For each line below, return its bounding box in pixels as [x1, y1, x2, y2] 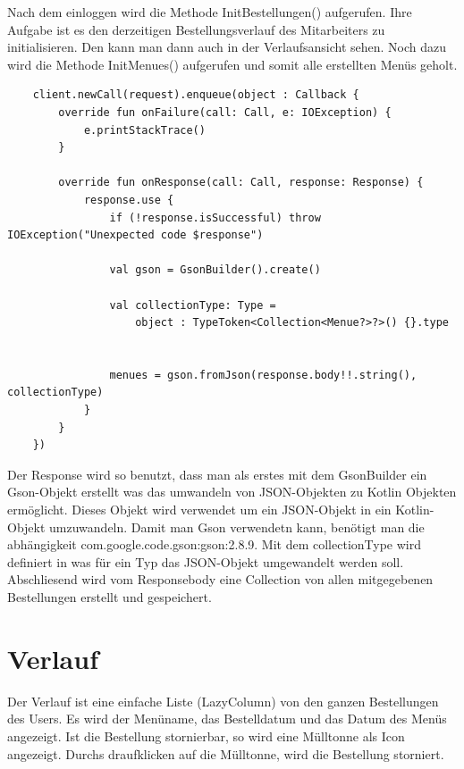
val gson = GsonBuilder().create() [109, 263, 321, 277]
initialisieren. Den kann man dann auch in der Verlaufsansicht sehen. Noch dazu [7, 38, 447, 56]
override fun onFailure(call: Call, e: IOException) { [58, 105, 392, 119]
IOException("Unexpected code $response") [7, 229, 264, 242]
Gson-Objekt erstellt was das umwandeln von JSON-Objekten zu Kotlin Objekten [7, 482, 457, 501]
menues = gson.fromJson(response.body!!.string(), [109, 368, 418, 381]
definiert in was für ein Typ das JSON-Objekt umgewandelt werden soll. [7, 552, 404, 571]
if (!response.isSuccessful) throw [109, 211, 321, 224]
